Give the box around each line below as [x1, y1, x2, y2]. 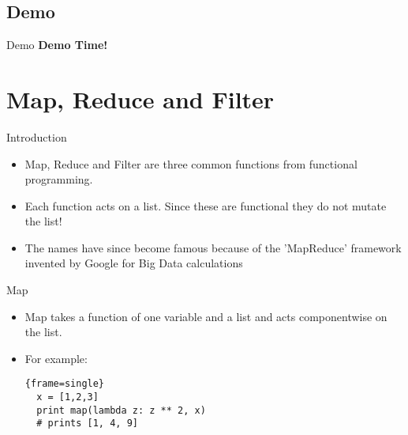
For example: [24, 350, 88, 366]
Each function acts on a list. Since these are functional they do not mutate [24, 197, 387, 214]
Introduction [6, 128, 67, 145]
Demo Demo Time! [6, 36, 108, 53]
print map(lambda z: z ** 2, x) [36, 404, 206, 416]
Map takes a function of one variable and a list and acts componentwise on [24, 308, 387, 324]
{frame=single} [24, 378, 105, 390]
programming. [24, 171, 93, 187]
